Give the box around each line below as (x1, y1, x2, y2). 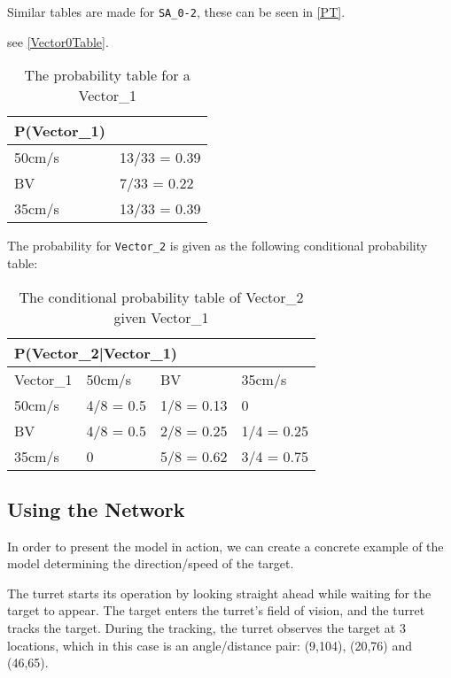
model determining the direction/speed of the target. (7, 554, 294, 573)
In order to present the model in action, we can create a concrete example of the (7, 536, 444, 555)
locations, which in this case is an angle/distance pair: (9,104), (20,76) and (7, 636, 412, 654)
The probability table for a (24, 65, 191, 86)
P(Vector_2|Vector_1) (14, 342, 178, 363)
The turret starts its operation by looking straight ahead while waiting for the (7, 583, 432, 602)
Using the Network (7, 495, 185, 522)
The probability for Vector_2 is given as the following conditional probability (7, 236, 428, 255)
